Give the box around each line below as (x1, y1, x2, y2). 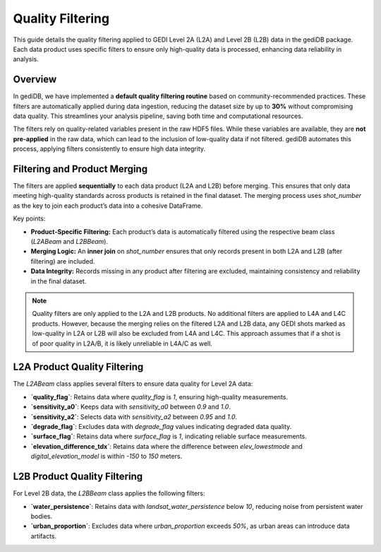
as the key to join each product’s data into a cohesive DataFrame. (13, 201, 203, 210)
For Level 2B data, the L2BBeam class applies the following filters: (13, 489, 205, 498)
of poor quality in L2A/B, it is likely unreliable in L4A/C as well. (32, 339, 213, 348)
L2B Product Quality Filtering (13, 471, 143, 483)
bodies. (30, 512, 53, 520)
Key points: (13, 214, 46, 223)
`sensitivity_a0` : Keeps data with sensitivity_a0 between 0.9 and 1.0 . (30, 403, 231, 411)
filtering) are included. (30, 257, 95, 265)
